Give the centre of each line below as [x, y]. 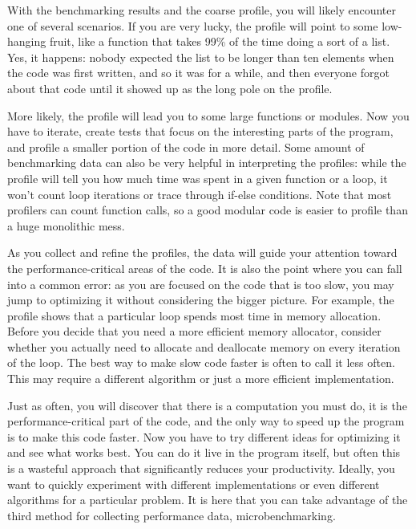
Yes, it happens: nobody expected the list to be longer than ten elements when [201, 57]
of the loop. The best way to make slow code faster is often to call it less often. [201, 362]
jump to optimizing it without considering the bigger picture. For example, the [201, 300]
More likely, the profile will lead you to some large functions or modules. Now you [208, 115]
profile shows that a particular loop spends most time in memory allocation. [194, 315]
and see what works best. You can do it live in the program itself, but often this [204, 452]
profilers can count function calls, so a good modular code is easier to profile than [208, 210]
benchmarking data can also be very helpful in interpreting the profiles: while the [207, 163]
